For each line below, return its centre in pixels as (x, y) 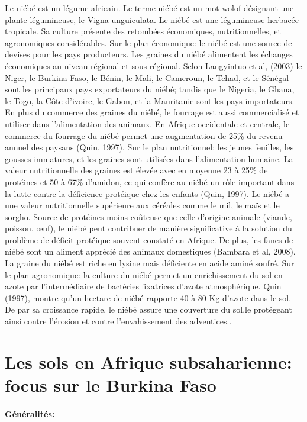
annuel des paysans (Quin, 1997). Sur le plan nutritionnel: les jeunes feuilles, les (149, 147)
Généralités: (30, 413)
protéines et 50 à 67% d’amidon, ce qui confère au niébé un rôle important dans (150, 181)
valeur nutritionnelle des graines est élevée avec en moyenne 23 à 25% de (136, 170)
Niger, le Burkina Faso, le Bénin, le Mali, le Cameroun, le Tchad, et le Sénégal (147, 77)
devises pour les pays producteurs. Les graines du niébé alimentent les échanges (149, 54)
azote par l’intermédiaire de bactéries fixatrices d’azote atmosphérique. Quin (143, 286)
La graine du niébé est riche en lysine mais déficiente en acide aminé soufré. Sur (150, 263)
